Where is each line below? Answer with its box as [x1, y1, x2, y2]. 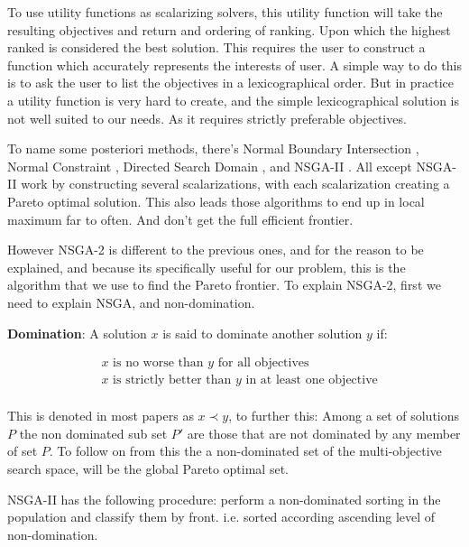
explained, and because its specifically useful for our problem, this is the [7, 257, 406, 276]
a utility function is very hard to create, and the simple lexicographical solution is [7, 90, 459, 109]
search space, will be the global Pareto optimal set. [7, 459, 289, 477]
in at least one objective [245, 374, 378, 387]
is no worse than [113, 357, 204, 370]
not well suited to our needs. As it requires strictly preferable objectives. [7, 108, 407, 127]
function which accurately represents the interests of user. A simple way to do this [7, 55, 462, 74]
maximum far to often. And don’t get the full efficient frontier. [7, 209, 354, 228]
